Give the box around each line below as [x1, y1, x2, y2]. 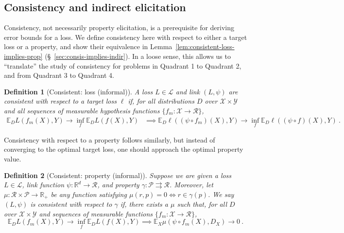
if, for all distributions [128, 96, 194, 106]
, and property [97, 179, 139, 190]
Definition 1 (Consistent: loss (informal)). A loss [4, 86, 153, 96]
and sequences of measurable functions [39, 208, 153, 218]
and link [175, 86, 200, 96]
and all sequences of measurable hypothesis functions [4, 105, 160, 115]
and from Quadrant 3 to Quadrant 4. [4, 70, 114, 80]
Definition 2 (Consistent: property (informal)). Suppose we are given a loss [4, 170, 232, 180]
